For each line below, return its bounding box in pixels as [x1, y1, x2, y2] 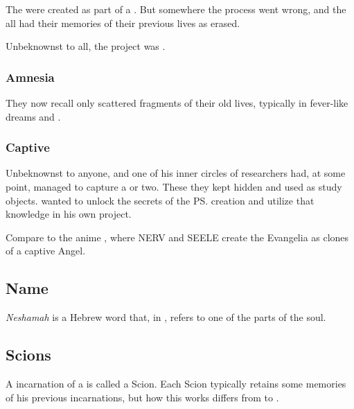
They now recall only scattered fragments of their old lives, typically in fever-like [6, 96, 348, 110]
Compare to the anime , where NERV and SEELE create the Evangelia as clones [6, 229, 349, 244]
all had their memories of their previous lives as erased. [6, 15, 240, 30]
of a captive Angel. [6, 243, 86, 258]
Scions [6, 344, 51, 365]
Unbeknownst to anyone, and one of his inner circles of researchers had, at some [6, 166, 346, 180]
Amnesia [6, 68, 55, 85]
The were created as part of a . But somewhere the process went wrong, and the [6, 2, 346, 16]
